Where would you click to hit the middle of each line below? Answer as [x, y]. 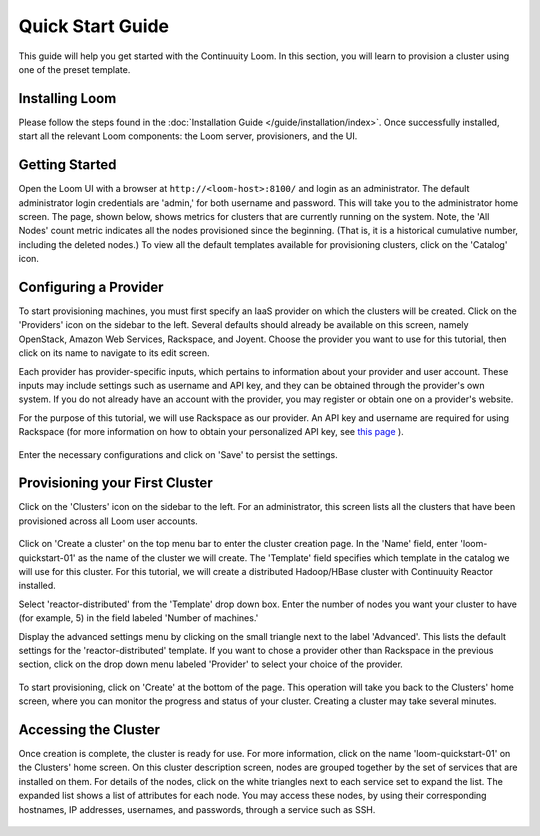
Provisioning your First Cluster [116, 483]
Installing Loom [67, 98]
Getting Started [67, 165]
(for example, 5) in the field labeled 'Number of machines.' [138, 618]
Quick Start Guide [94, 26]
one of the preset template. [74, 69]
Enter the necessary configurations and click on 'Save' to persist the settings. [178, 454]
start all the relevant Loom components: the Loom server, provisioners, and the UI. [188, 136]
